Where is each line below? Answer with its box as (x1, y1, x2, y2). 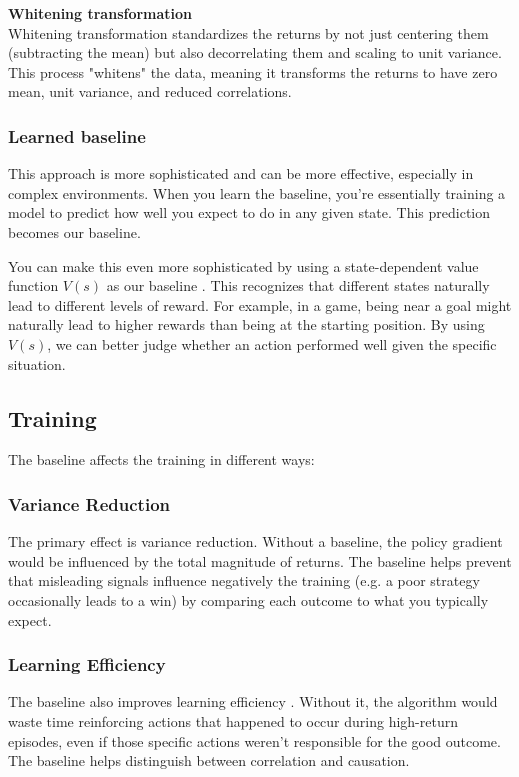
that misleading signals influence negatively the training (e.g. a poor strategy (8, 570, 480, 591)
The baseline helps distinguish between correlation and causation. (8, 750, 410, 771)
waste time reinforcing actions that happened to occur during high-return (8, 710, 458, 731)
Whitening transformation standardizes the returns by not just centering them (8, 22, 489, 43)
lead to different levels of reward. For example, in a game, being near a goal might (8, 294, 512, 315)
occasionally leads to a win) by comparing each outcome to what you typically (8, 589, 489, 610)
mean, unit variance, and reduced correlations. (8, 81, 292, 102)
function (8, 275, 59, 296)
